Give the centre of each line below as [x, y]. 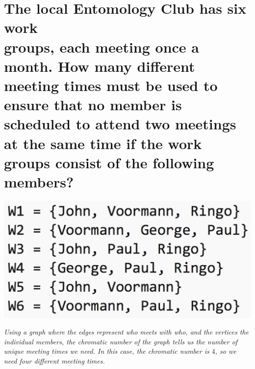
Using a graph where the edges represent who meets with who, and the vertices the [126, 332]
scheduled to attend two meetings [120, 124]
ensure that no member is [93, 105]
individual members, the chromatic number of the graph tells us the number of [121, 341]
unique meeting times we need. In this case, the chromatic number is [107, 351]
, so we [226, 351]
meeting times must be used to [111, 85]
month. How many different [100, 66]
